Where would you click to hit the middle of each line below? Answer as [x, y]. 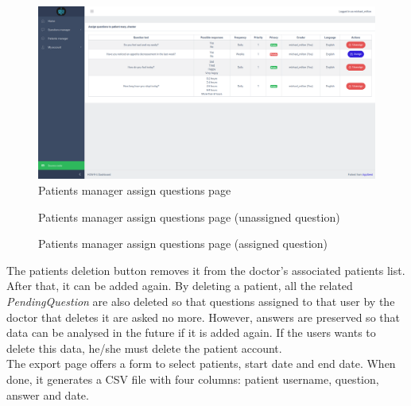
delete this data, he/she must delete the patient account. [144, 348]
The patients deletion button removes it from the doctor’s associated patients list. [206, 270]
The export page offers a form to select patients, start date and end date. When [201, 363]
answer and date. [48, 394]
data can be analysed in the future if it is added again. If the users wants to [191, 333]
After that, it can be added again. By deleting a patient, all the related [180, 286]
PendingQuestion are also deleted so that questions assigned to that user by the [201, 301]
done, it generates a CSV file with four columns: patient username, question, [193, 379]
